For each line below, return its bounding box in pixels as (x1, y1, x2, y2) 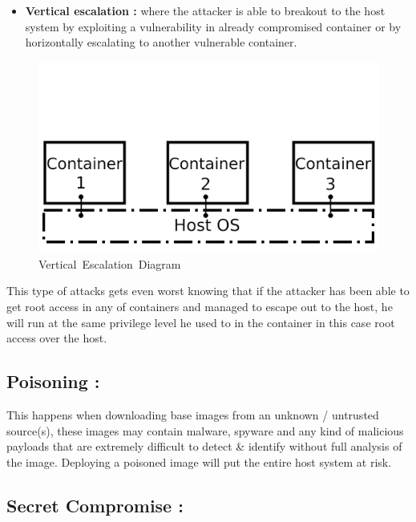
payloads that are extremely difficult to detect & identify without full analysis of (6, 438, 402, 455)
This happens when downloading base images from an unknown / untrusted (6, 407, 379, 423)
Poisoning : (6, 369, 100, 394)
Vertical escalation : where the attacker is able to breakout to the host (25, 2, 386, 18)
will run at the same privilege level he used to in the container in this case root (6, 314, 395, 330)
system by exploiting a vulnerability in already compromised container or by (25, 18, 402, 34)
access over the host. (6, 330, 107, 346)
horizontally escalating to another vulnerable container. (25, 34, 297, 51)
